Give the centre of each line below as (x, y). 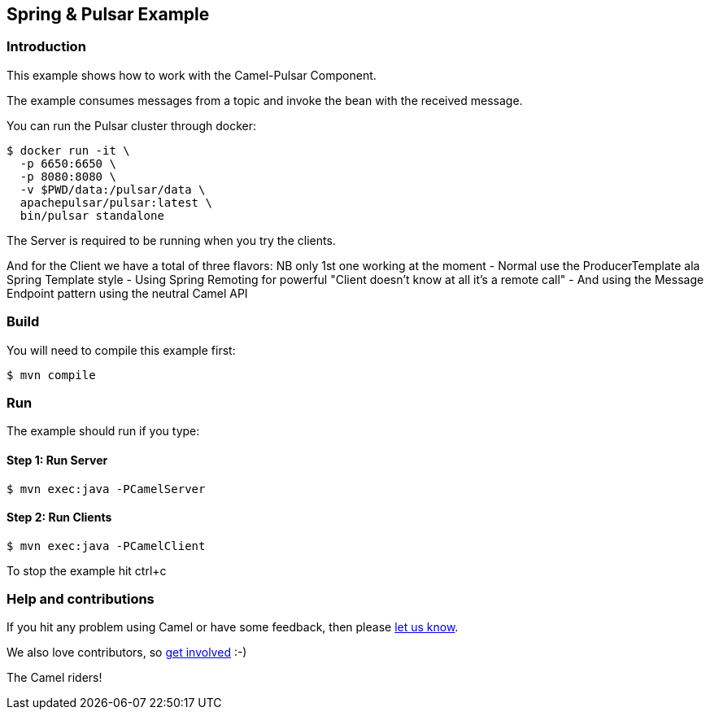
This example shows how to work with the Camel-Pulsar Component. (192, 75)
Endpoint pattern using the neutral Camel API (127, 293)
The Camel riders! (54, 678)
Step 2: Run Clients (59, 517)
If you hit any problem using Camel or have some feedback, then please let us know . (233, 627)
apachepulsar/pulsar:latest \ (116, 202)
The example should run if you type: (103, 431)
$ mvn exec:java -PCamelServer (106, 489)
